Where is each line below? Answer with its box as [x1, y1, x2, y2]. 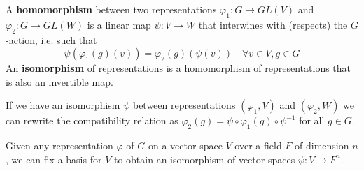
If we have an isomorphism [6, 98, 120, 112]
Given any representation [6, 138, 113, 153]
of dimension [295, 138, 349, 153]
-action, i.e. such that [6, 32, 97, 47]
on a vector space [148, 138, 223, 153]
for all [299, 113, 325, 128]
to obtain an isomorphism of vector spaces [113, 151, 295, 166]
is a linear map [87, 17, 151, 31]
